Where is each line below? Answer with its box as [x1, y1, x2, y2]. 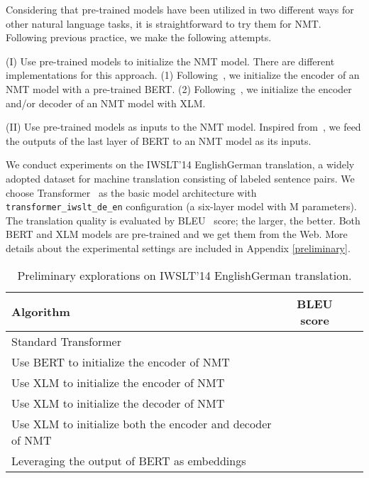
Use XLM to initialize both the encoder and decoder [11, 415, 272, 432]
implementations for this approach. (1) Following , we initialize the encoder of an [6, 67, 360, 82]
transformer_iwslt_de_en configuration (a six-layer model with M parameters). [6, 199, 357, 214]
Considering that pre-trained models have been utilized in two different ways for [6, 2, 354, 16]
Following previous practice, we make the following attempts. [6, 30, 272, 45]
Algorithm [11, 303, 70, 320]
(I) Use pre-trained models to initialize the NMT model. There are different [6, 53, 335, 68]
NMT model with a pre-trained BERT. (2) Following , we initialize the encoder [6, 81, 352, 96]
